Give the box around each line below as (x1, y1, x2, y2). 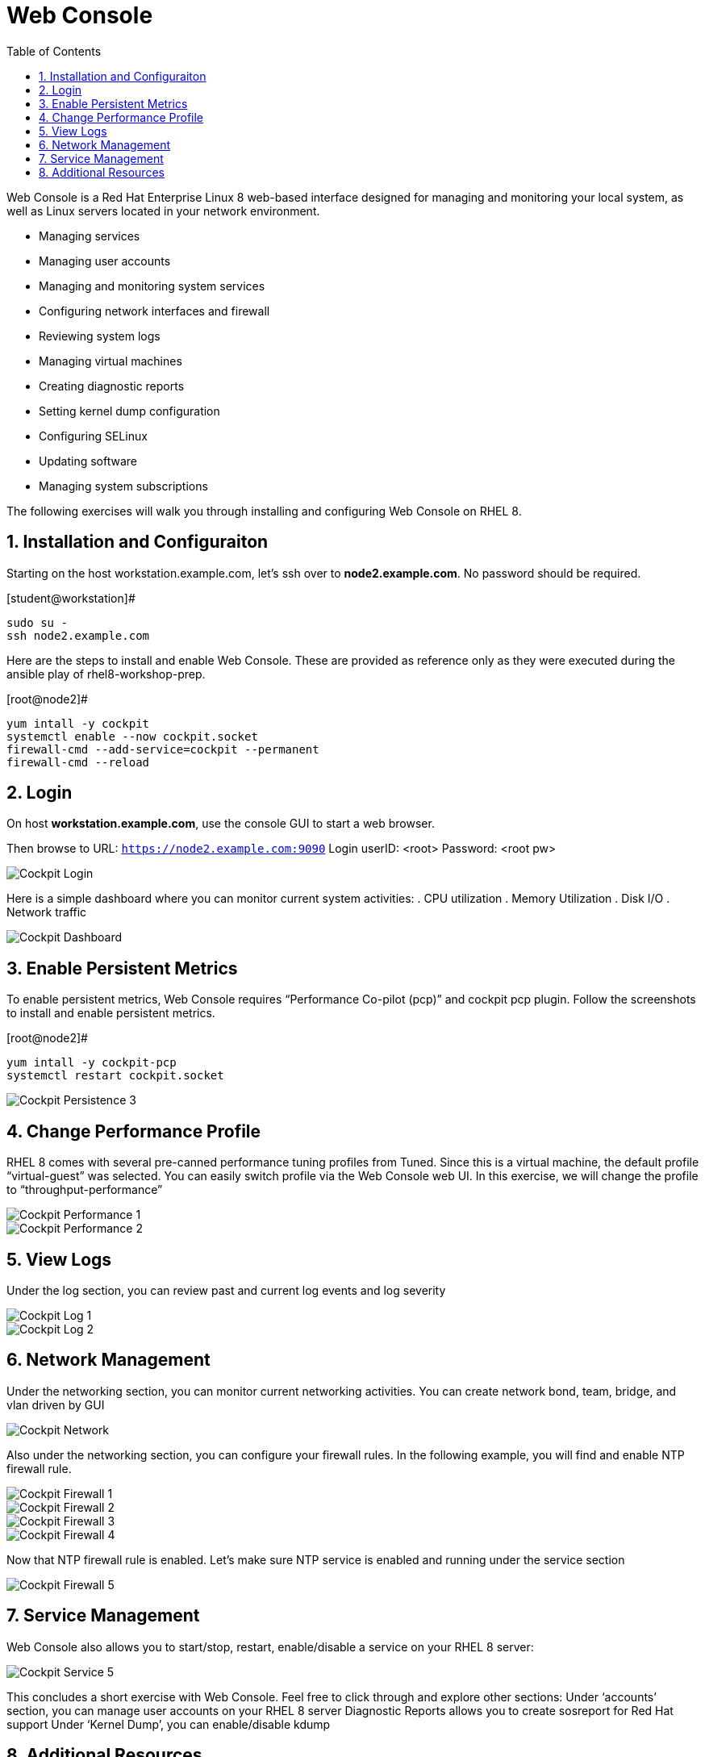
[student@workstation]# (6, 591, 136, 605)
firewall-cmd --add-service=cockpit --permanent (6, 742, 319, 756)
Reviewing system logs (39, 328, 161, 343)
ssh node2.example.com (6, 628, 150, 642)
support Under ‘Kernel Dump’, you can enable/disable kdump (6, 1717, 331, 1731)
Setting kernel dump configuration (39, 403, 220, 418)
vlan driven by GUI (6, 1397, 105, 1412)
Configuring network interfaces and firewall (39, 303, 270, 318)
